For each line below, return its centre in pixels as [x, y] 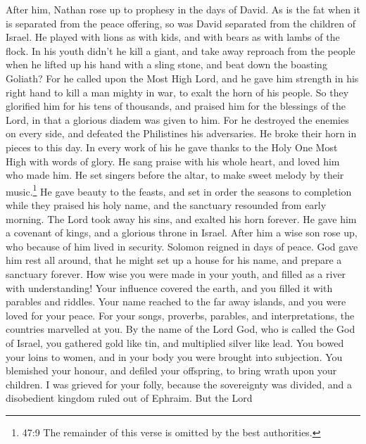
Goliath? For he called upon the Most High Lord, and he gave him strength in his [182, 78]
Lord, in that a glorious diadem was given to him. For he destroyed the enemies [177, 119]
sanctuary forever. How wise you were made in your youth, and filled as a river [176, 273]
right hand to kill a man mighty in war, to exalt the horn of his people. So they [177, 92]
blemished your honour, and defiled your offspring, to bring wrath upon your [171, 370]
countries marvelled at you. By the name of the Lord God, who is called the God [181, 329]
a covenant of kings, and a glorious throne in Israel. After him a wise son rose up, [182, 233]
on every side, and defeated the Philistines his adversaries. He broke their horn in [181, 133]
